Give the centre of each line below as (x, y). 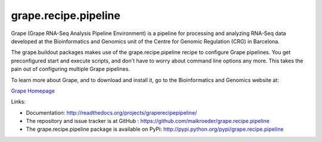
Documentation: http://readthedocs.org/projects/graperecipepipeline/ (112, 112)
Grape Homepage (33, 91)
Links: (18, 102)
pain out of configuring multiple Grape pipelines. (71, 69)
